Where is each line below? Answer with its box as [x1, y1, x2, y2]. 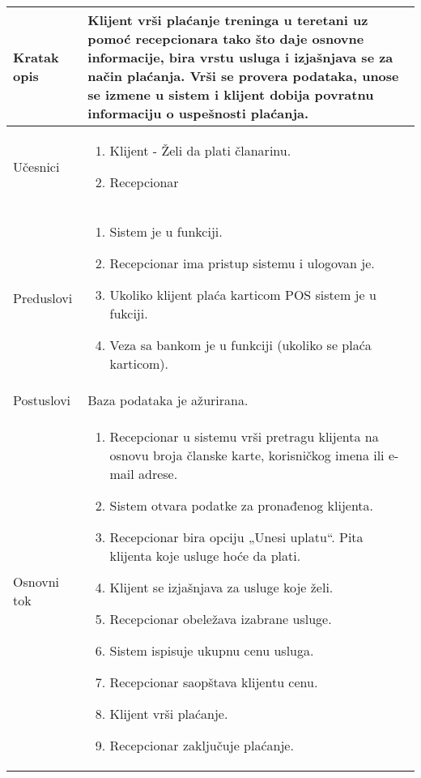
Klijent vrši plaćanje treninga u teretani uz [87, 11, 368, 29]
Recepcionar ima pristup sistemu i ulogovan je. [109, 254, 375, 272]
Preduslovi [13, 288, 73, 307]
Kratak [13, 48, 59, 66]
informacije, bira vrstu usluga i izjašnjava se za [87, 48, 393, 66]
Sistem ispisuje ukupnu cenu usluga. [109, 641, 314, 660]
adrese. [138, 464, 178, 483]
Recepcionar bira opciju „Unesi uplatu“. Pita [109, 528, 364, 546]
